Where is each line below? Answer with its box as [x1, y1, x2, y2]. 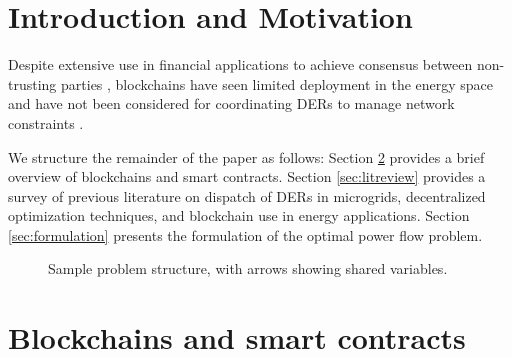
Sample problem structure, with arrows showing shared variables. [48, 258, 448, 279]
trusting [8, 73, 57, 94]
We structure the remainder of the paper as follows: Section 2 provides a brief [8, 146, 485, 167]
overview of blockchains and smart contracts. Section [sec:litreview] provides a [8, 166, 486, 187]
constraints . [8, 112, 84, 133]
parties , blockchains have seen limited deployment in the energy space [61, 73, 494, 94]
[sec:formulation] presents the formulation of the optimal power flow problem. [8, 224, 483, 245]
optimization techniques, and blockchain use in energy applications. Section [8, 205, 470, 226]
